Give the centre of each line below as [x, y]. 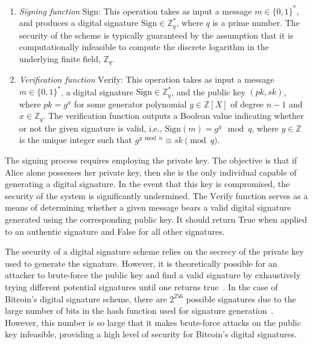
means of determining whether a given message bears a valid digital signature [148, 207]
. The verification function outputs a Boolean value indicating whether [173, 116]
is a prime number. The [256, 23]
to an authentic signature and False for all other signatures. [115, 231]
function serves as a [272, 195]
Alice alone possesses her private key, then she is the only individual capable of [151, 172]
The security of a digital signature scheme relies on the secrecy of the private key [154, 251]
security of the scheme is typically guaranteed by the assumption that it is [156, 35]
